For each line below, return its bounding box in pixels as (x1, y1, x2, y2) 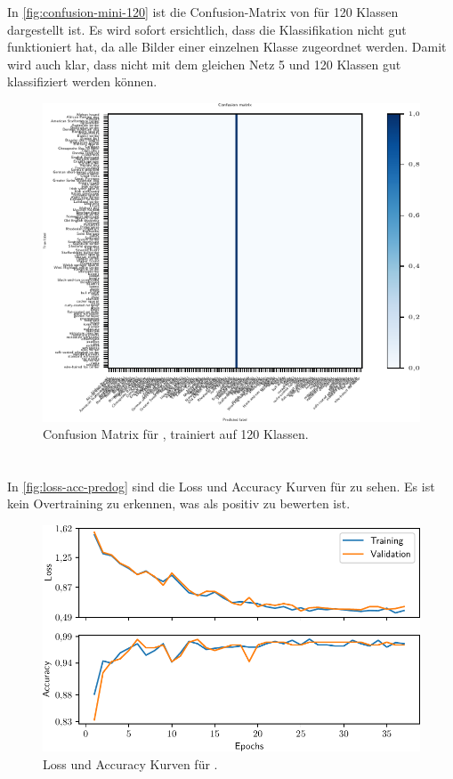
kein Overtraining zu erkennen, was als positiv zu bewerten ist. (7, 494, 351, 513)
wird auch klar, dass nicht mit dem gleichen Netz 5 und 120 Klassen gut (7, 54, 401, 73)
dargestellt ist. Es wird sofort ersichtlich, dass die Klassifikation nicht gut (7, 20, 407, 38)
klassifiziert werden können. (7, 72, 158, 91)
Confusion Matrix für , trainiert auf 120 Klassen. (43, 425, 309, 443)
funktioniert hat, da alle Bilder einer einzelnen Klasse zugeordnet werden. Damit (7, 37, 447, 56)
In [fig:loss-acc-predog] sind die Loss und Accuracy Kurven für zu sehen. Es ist (7, 476, 435, 495)
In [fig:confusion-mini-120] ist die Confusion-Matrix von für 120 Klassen (7, 3, 399, 20)
